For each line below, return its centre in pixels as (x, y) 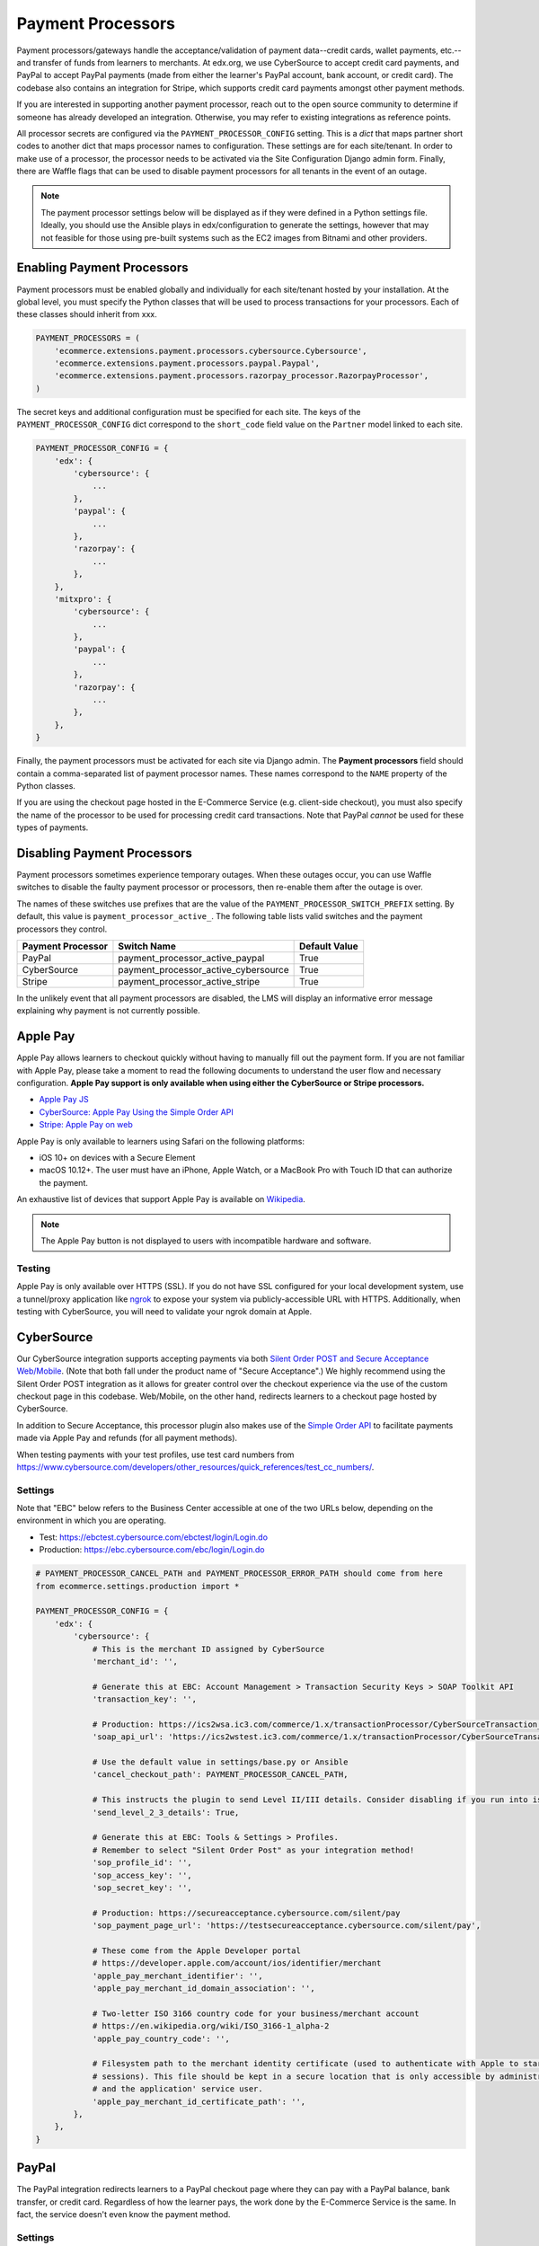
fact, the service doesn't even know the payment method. (124, 2215)
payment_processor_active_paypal (191, 958)
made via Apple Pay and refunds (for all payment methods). (127, 1438)
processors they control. (62, 929)
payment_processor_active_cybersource (203, 970)
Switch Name (147, 946)
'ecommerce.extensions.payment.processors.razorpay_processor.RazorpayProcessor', (242, 376)
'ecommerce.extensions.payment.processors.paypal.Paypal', (187, 363)
